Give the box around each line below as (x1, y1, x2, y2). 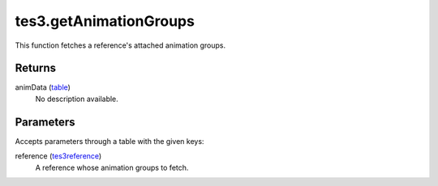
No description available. (35, 94, 119, 104)
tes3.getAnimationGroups (15, 12, 195, 30)
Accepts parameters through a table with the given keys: (15, 136, 204, 146)
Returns (15, 61, 57, 75)
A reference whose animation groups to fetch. (35, 163, 189, 172)
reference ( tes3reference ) (15, 151, 102, 161)
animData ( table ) (15, 82, 71, 92)
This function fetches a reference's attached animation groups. (15, 40, 226, 50)
